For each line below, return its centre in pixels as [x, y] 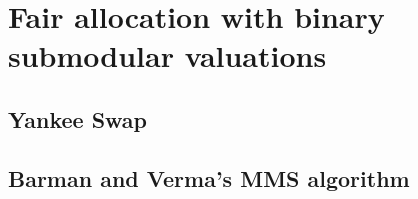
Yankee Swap [77, 118]
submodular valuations [167, 55]
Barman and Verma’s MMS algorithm [209, 177]
